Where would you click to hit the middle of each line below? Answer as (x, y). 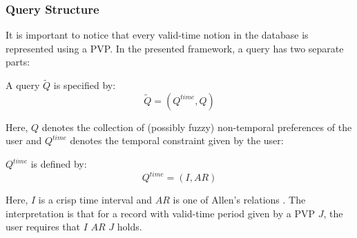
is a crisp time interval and (95, 200)
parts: (18, 62)
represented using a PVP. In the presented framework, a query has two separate (175, 48)
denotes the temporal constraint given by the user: (177, 140)
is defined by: (59, 163)
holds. (129, 227)
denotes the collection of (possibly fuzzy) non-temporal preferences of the (197, 127)
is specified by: (85, 85)
